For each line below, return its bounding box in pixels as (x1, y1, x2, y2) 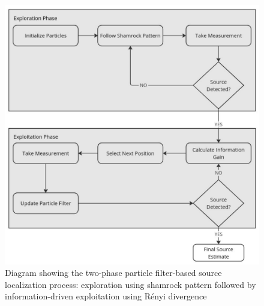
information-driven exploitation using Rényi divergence (5, 290, 207, 302)
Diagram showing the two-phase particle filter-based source (5, 266, 222, 279)
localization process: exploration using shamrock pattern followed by (5, 278, 256, 290)
